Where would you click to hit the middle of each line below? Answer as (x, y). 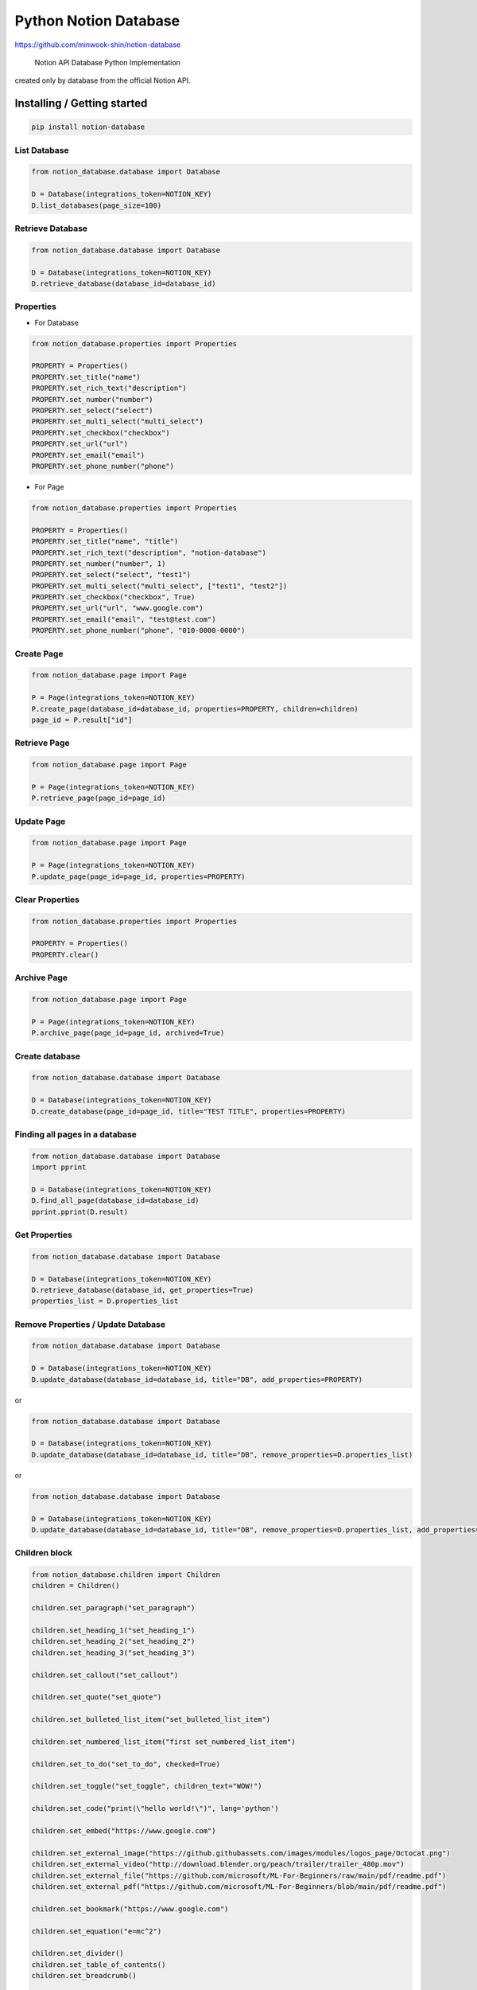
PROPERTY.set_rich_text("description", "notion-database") (149, 552)
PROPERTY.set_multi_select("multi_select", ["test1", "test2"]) (159, 586)
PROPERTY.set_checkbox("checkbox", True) (113, 597)
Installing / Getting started (81, 103)
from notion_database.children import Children (126, 1575)
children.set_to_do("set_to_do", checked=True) (126, 1764)
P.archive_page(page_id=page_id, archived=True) (128, 1033)
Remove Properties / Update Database (90, 1324)
